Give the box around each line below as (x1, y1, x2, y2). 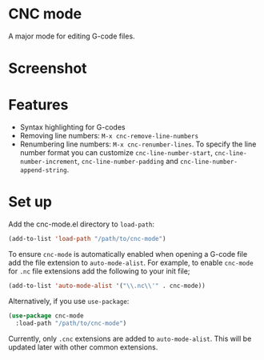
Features (8, 96, 69, 114)
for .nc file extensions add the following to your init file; (8, 266, 190, 276)
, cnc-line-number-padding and (77, 157, 178, 166)
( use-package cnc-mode (8, 311, 84, 320)
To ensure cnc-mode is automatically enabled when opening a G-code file (8, 249, 248, 258)
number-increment (19, 158, 78, 166)
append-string (19, 166, 67, 174)
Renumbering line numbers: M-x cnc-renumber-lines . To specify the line (19, 139, 257, 149)
